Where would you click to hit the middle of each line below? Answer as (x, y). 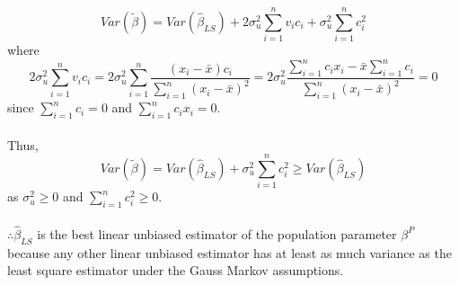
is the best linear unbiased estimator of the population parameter (217, 233)
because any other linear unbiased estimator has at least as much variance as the (229, 252)
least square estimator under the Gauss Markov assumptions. (176, 270)
